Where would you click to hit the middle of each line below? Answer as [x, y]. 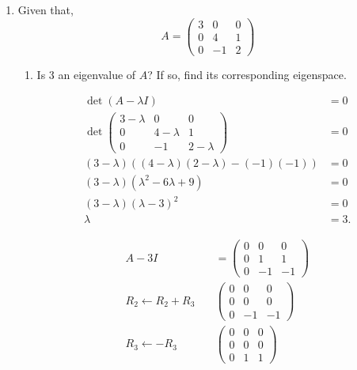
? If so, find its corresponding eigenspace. [247, 74]
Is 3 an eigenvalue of [86, 74]
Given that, [46, 9]
